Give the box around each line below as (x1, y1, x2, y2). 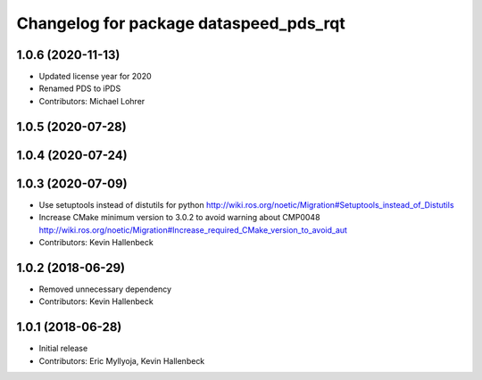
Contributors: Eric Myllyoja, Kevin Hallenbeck (38, 355, 205, 366)
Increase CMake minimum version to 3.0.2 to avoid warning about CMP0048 (38, 212, 320, 223)
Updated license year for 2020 (38, 71, 152, 82)
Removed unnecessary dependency (38, 284, 172, 294)
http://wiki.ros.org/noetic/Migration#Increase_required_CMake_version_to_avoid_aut (38, 224, 348, 235)
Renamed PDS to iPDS (38, 83, 121, 94)
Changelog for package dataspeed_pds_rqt (16, 13, 345, 33)
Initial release (38, 343, 88, 354)
